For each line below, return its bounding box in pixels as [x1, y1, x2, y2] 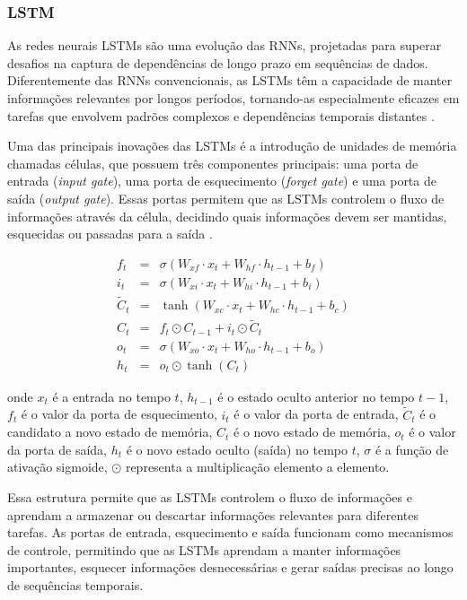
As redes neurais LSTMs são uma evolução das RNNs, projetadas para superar [7, 36, 442, 55]
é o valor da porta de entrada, [233, 404, 399, 423]
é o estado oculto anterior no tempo [217, 387, 415, 405]
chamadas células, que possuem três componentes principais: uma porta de [7, 153, 419, 172]
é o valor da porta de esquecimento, [21, 404, 217, 423]
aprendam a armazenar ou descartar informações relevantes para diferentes [7, 505, 419, 524]
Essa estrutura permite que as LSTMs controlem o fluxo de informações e [7, 488, 412, 507]
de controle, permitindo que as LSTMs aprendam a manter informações [7, 540, 401, 559]
